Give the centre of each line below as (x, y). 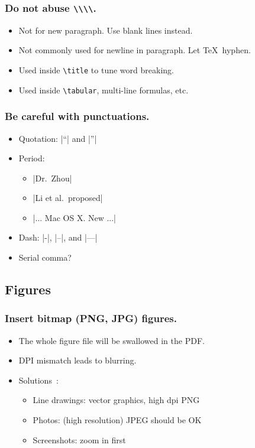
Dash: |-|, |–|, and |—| (58, 237)
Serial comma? (45, 257)
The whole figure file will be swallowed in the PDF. (112, 340)
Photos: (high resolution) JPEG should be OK (117, 420)
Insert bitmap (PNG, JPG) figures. (91, 318)
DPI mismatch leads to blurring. (78, 360)
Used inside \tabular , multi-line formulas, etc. (104, 90)
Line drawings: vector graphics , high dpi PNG (116, 400)
